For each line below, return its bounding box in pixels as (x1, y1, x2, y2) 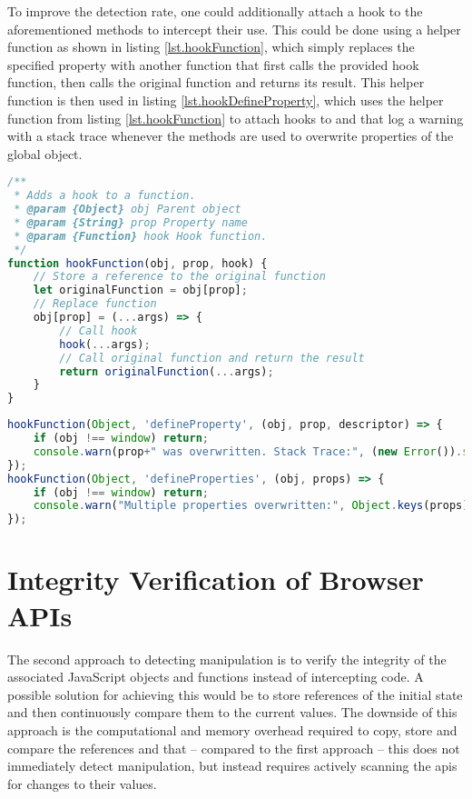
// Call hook (59, 324, 138, 337)
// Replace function (33, 297, 157, 311)
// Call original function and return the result (59, 351, 365, 365)
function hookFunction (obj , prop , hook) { (7, 256, 268, 270)
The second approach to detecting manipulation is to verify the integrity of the (7, 649, 447, 668)
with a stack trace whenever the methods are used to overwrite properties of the (7, 126, 454, 145)
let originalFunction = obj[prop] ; (33, 284, 248, 297)
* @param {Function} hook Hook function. (14, 229, 268, 243)
